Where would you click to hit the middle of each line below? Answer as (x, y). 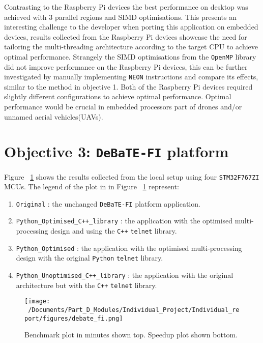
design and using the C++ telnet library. (114, 231)
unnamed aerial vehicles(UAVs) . (54, 116)
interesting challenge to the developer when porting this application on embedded (131, 27)
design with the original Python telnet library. (90, 258)
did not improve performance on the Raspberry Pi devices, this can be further (126, 66)
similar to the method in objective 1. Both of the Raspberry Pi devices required (128, 86)
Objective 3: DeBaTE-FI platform (116, 151)
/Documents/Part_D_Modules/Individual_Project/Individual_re (134, 310)
